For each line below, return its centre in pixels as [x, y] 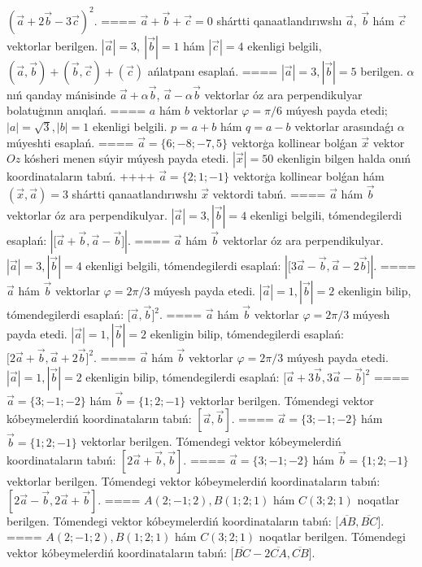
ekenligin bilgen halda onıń [344, 158]
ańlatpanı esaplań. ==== [213, 70]
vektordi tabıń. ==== [269, 193]
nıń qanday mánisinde [61, 94]
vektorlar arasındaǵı [344, 126]
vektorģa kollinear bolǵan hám [309, 176]
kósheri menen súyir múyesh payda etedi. [126, 158]
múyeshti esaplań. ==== [70, 142]
